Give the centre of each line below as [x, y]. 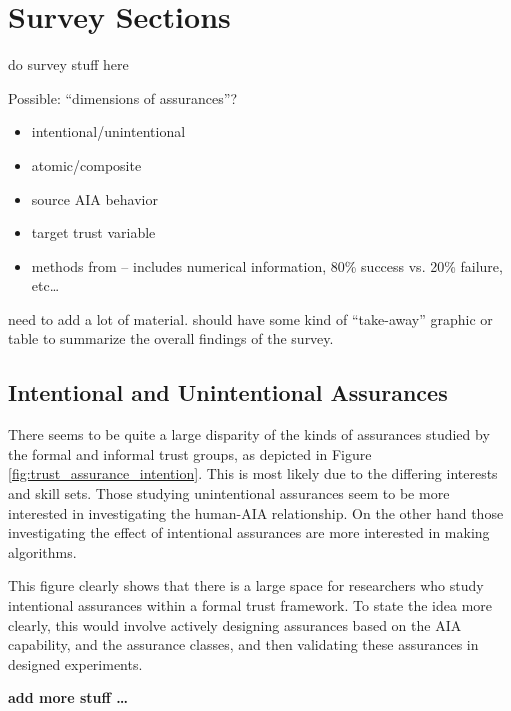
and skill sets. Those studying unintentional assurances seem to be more [229, 493]
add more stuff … [68, 697]
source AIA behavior [94, 198]
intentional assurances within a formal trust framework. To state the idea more [250, 605]
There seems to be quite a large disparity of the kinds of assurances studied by [249, 434]
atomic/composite [86, 164]
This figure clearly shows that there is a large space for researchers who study [246, 585]
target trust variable [93, 232]
